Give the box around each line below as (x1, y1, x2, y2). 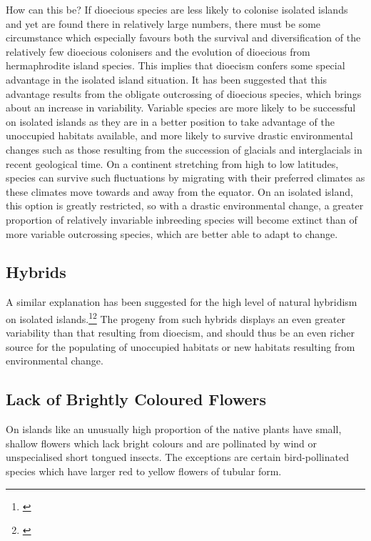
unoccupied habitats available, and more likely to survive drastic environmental (6, 128, 353, 143)
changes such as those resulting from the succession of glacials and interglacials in (6, 142, 362, 157)
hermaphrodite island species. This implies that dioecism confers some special (6, 58, 345, 73)
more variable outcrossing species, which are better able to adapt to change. (6, 226, 338, 241)
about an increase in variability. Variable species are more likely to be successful (6, 100, 356, 115)
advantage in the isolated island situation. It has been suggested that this (6, 71, 327, 86)
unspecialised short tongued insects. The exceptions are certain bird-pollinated (6, 450, 349, 465)
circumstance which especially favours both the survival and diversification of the (6, 30, 361, 45)
